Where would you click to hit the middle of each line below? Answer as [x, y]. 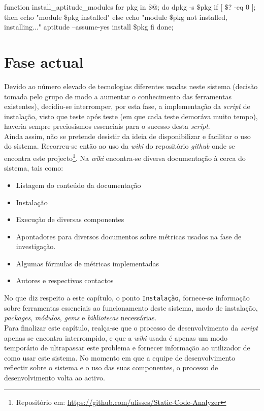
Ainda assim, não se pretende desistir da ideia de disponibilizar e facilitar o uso [127, 136]
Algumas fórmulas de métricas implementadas [87, 263]
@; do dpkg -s [173, 7]
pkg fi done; [155, 27]
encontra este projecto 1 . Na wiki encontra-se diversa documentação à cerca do [125, 157]
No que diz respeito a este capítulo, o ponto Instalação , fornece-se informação [127, 298]
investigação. [36, 246]
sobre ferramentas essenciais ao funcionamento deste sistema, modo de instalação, [131, 307]
